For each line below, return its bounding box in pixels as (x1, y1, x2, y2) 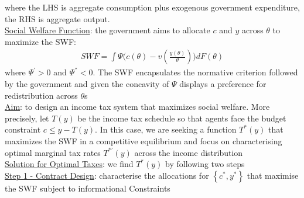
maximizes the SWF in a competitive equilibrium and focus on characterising (5, 134, 282, 147)
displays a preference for (179, 78, 267, 89)
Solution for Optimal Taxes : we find (5, 158, 134, 170)
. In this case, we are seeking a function (95, 123, 237, 136)
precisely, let (5, 112, 49, 124)
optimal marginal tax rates (5, 146, 101, 158)
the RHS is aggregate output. (5, 12, 110, 25)
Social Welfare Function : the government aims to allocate (5, 24, 210, 36)
